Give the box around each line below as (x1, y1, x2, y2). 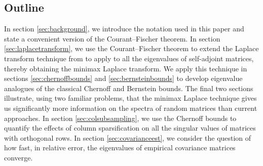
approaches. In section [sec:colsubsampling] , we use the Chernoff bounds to (4, 112, 237, 123)
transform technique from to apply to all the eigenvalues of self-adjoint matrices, (4, 53, 254, 63)
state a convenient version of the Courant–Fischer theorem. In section (4, 33, 220, 44)
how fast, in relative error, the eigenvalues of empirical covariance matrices (4, 142, 236, 153)
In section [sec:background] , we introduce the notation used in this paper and (4, 23, 244, 34)
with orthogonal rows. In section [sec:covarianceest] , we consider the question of (4, 132, 251, 143)
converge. (4, 152, 33, 162)
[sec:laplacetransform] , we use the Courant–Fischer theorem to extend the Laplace (4, 43, 259, 54)
